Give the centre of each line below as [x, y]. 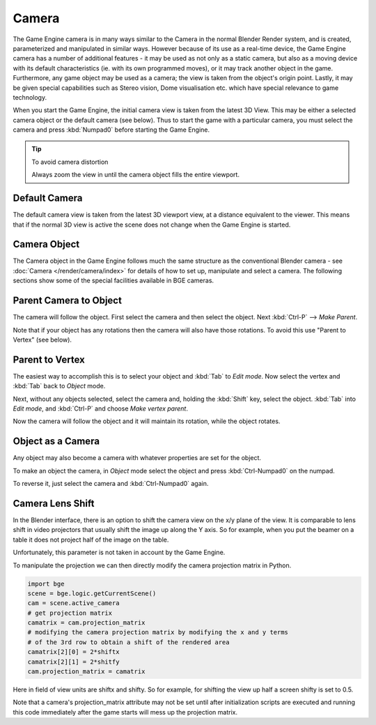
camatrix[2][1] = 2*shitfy [73, 662]
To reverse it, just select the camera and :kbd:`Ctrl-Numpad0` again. [111, 484]
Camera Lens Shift [54, 503]
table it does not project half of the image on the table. [91, 540]
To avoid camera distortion [70, 162]
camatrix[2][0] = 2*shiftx [73, 652]
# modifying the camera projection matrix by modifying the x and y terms [158, 632]
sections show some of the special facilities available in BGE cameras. [113, 281]
